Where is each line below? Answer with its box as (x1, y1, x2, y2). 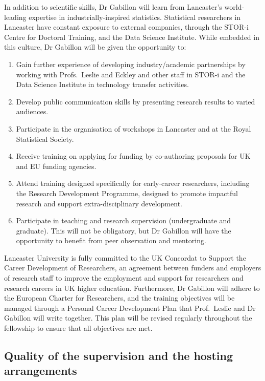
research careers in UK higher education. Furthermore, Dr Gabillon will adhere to (4, 282, 260, 293)
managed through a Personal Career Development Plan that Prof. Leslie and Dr (4, 302, 256, 313)
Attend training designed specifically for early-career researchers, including (16, 178, 250, 188)
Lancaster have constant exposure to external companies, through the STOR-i (4, 22, 249, 32)
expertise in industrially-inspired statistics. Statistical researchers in (29, 11, 240, 22)
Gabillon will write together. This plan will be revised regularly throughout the (4, 312, 252, 323)
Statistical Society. (16, 133, 74, 144)
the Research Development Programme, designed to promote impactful (16, 187, 238, 198)
